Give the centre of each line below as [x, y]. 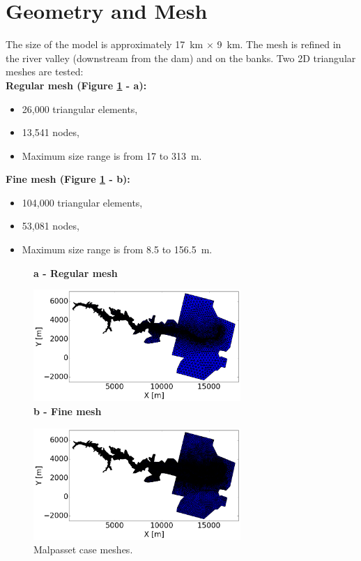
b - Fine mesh [68, 411]
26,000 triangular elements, [80, 109]
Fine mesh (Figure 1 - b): [68, 179]
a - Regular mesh [76, 272]
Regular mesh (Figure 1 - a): [76, 85]
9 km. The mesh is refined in [279, 44]
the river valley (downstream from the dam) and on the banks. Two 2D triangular [181, 58]
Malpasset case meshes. [83, 549]
